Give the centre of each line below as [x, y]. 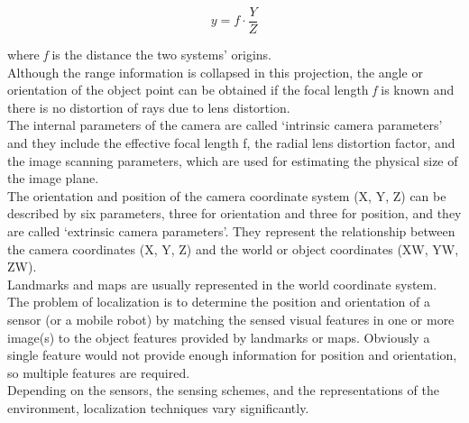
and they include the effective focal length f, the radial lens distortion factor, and [231, 143]
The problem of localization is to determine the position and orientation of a [219, 302]
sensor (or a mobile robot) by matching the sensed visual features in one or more [231, 319]
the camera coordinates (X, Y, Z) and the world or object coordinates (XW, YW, [233, 248]
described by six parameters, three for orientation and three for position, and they [234, 213]
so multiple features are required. [99, 372]
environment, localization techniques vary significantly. [158, 407]
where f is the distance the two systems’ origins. [139, 55]
